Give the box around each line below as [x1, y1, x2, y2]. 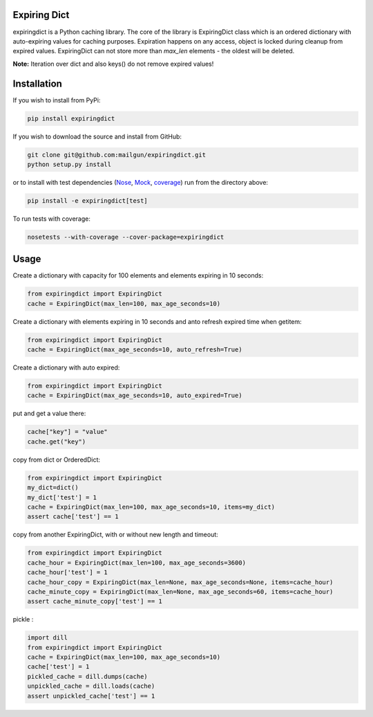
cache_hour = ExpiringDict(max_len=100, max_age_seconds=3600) [27, 559, 247, 567]
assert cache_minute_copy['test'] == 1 [27, 597, 162, 606]
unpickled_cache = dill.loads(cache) [27, 682, 155, 690]
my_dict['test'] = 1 [27, 493, 97, 501]
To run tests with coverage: [12, 215, 91, 223]
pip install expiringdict [27, 114, 115, 122]
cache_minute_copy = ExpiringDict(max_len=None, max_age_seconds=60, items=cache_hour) [27, 588, 334, 595]
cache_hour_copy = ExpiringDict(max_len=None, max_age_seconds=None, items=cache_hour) [27, 578, 334, 586]
